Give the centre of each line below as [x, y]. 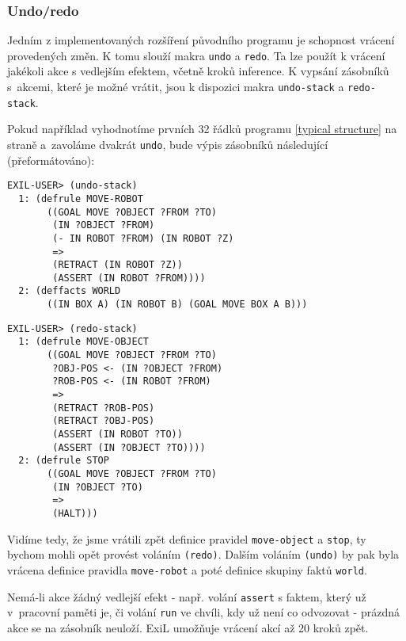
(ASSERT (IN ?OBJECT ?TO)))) [129, 447]
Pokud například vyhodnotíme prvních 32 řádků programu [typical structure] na [202, 129]
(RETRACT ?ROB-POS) [104, 408]
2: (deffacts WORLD [70, 291]
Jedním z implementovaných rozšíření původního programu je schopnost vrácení [201, 40]
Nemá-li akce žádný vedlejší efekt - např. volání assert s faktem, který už [187, 596]
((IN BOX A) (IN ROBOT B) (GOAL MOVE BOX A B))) [177, 305]
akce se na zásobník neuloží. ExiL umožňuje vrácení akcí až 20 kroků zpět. [188, 627]
